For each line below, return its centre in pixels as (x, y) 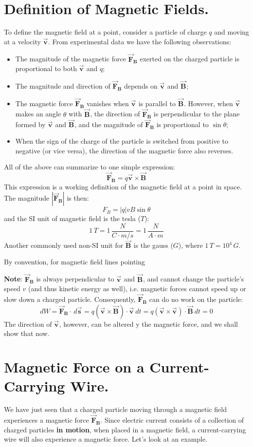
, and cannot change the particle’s (193, 279)
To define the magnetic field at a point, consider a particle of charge (105, 32)
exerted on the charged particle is (190, 59)
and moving (232, 32)
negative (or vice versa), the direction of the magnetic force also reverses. (124, 150)
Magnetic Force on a (74, 367)
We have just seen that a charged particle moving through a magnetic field (115, 409)
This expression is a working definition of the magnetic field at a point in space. (123, 186)
